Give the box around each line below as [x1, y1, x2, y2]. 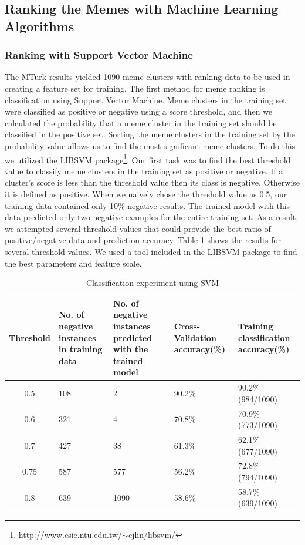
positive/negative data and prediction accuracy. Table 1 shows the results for [5, 234, 282, 246]
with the [113, 343, 148, 355]
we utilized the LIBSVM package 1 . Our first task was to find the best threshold [5, 152, 291, 166]
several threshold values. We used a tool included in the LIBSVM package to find [5, 245, 297, 257]
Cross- [174, 319, 201, 332]
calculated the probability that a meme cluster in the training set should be [5, 116, 277, 129]
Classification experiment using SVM [86, 277, 219, 289]
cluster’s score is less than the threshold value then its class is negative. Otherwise [5, 176, 300, 189]
